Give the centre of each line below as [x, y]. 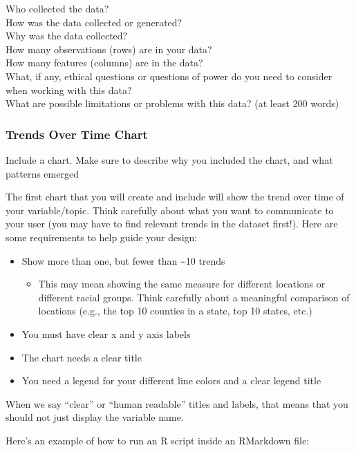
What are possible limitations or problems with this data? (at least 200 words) [172, 103]
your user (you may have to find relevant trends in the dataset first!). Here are [172, 224]
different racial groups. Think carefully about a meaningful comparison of [194, 297]
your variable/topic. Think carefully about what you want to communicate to [170, 210]
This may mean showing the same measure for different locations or [182, 284]
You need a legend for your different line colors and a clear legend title [171, 380]
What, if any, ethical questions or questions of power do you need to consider [169, 76]
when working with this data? [69, 90]
